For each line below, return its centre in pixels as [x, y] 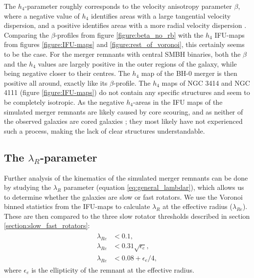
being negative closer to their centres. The [67, 73]
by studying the [28, 187]
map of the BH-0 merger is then [189, 73]
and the [15, 63]
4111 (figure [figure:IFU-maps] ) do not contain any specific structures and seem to [127, 92]
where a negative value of [42, 15]
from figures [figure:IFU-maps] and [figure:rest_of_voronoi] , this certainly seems [124, 44]
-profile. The [132, 82]
